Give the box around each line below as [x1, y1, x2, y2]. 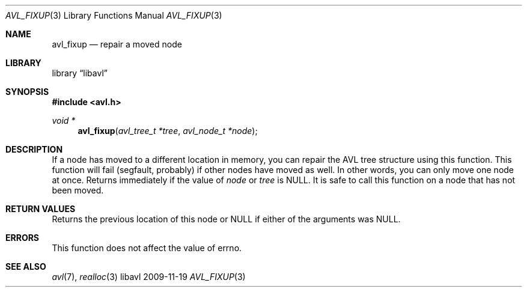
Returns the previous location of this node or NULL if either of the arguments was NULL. [52, 214, 401, 224]
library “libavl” [52, 68, 108, 78]
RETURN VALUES [5, 204, 76, 214]
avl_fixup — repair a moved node [52, 39, 182, 49]
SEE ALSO [5, 261, 46, 272]
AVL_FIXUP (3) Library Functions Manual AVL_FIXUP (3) [5, 10, 222, 20]
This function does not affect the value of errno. [52, 243, 242, 253]
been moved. [52, 185, 104, 195]
